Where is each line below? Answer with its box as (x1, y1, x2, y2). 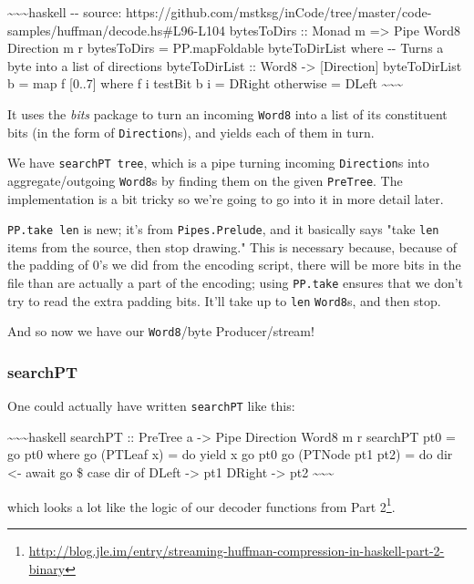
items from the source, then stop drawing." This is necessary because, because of (7, 237, 457, 256)
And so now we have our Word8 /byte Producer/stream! (7, 322, 314, 341)
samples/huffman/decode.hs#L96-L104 (7, 20, 225, 39)
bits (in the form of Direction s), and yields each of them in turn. (7, 122, 375, 141)
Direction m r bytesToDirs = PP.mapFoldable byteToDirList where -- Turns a (7, 38, 444, 57)
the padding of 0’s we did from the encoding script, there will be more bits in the (7, 255, 461, 274)
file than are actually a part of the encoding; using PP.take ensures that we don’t (7, 273, 464, 292)
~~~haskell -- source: (7, 3, 122, 21)
